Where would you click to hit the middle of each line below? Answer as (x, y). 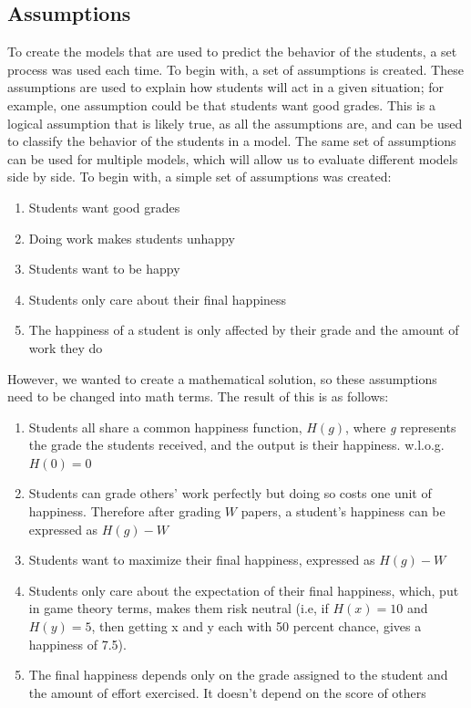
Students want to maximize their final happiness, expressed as (202, 560)
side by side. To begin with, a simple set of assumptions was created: (200, 177)
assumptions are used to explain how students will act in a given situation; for (225, 87)
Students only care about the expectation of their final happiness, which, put (244, 590)
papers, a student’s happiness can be (343, 511)
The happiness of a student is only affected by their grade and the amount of (244, 330)
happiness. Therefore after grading (125, 511)
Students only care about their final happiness (158, 299)
